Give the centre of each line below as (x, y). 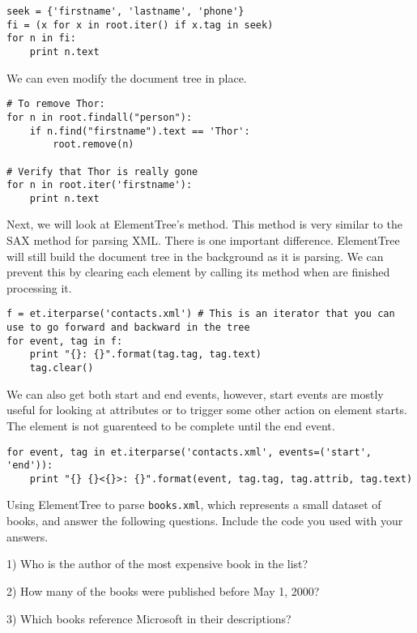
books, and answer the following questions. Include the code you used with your (205, 521)
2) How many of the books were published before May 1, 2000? (163, 590)
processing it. (39, 287)
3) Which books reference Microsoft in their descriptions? (149, 618)
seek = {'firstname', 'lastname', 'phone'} (126, 11)
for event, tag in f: (65, 341)
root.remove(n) (94, 145)
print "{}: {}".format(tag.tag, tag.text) (145, 355)
